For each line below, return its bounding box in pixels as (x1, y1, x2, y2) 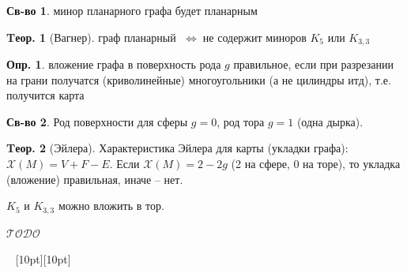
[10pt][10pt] (15, 251, 71, 267)
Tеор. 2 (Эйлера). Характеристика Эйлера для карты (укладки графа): (6, 140, 349, 156)
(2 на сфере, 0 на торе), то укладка (231, 155, 401, 172)
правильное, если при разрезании (233, 56, 394, 73)
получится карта (6, 87, 85, 103)
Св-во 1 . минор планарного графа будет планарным (6, 2, 258, 18)
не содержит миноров (202, 28, 307, 45)
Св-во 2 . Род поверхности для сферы (6, 113, 188, 129)
